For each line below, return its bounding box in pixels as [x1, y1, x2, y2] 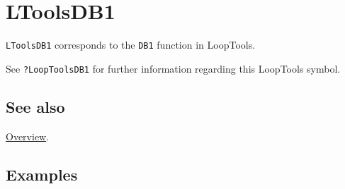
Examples [6, 163, 78, 185]
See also [6, 95, 65, 117]
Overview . [6, 128, 50, 143]
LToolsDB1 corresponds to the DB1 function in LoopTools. [6, 37, 256, 52]
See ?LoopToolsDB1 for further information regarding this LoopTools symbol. [6, 61, 341, 75]
